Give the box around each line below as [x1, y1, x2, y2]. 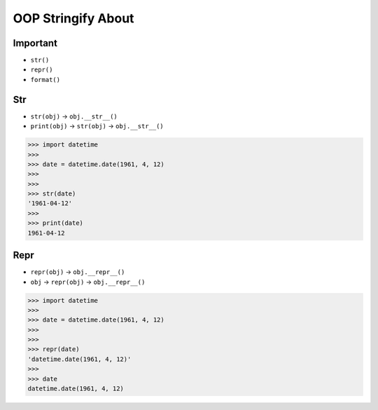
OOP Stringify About [13, 11, 134, 26]
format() [30, 76, 61, 83]
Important [13, 37, 57, 49]
